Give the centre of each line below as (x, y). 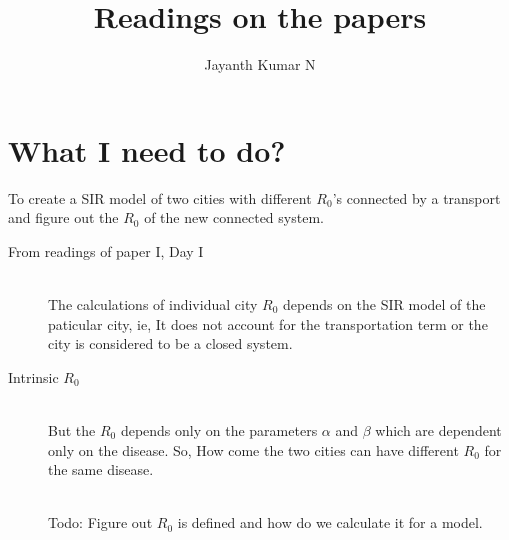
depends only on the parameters (219, 430)
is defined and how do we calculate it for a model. (330, 522)
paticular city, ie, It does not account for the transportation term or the (268, 323)
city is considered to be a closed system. (170, 343)
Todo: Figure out (100, 522)
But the (72, 430)
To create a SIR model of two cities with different (160, 197)
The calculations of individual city (153, 304)
